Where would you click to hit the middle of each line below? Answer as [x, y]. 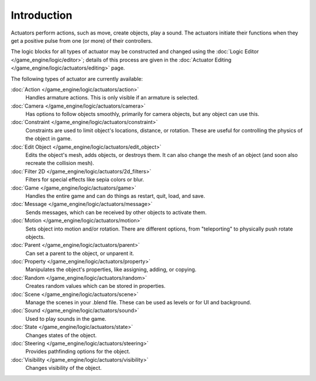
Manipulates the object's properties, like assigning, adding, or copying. [111, 270]
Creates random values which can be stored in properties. [96, 286]
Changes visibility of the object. [63, 368]
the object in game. [49, 139]
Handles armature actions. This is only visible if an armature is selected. [112, 98]
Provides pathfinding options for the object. [78, 352]
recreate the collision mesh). [60, 163]
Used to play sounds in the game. [66, 318]
